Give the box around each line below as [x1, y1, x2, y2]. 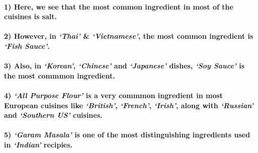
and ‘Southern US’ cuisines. [4, 110, 103, 120]
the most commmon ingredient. [4, 70, 115, 81]
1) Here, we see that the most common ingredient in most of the [4, 1, 233, 12]
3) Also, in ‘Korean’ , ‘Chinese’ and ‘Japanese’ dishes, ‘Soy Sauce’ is [4, 60, 245, 71]
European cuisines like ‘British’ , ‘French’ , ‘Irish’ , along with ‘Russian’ [4, 100, 253, 110]
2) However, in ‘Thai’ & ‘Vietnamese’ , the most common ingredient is [4, 31, 253, 41]
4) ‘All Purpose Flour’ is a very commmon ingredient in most [4, 90, 223, 100]
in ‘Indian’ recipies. [4, 139, 73, 149]
